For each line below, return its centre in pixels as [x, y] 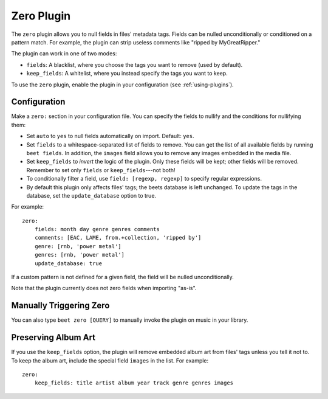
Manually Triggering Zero [60, 306]
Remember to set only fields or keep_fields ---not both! [101, 170]
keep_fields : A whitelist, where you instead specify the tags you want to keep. [127, 74]
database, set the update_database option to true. [91, 195]
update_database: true [68, 263]
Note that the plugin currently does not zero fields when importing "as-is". [104, 288]
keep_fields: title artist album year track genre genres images [134, 383]
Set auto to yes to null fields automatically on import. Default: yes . [110, 136]
